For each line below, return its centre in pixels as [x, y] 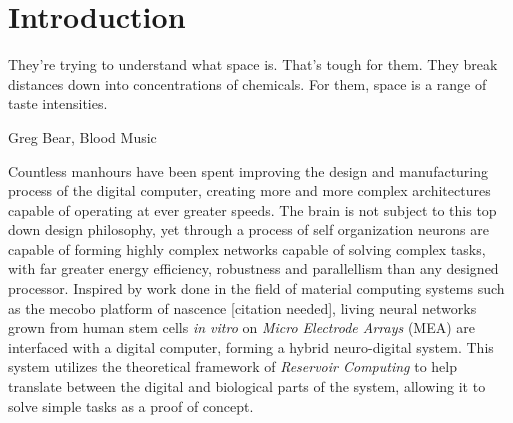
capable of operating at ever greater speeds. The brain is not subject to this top [252, 209]
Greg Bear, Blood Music [82, 136]
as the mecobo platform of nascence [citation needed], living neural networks [242, 307]
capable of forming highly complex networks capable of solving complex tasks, [247, 248]
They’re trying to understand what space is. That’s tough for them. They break [253, 64]
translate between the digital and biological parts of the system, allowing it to [247, 386]
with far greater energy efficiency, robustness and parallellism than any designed [253, 268]
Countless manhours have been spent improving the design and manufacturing [248, 170]
